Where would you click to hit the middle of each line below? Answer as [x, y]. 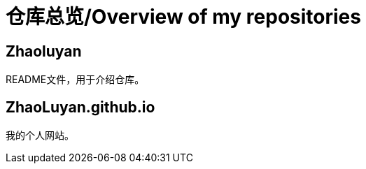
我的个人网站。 [40, 135]
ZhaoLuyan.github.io [80, 107]
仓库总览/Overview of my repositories [183, 17]
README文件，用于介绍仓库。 [75, 80]
